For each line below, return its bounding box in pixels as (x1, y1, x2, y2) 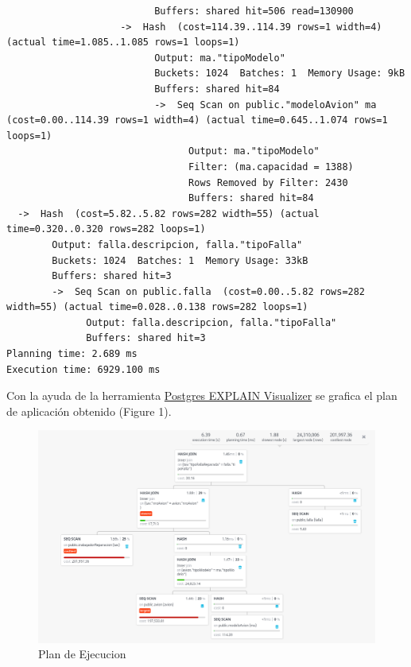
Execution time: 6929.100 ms (6, 363, 161, 375)
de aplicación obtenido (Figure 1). (6, 402, 172, 419)
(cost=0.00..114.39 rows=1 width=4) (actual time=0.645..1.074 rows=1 (6, 114, 388, 126)
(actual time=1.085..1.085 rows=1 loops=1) (6, 37, 240, 48)
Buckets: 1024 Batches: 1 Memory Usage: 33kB (52, 254, 308, 266)
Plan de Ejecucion (38, 646, 126, 662)
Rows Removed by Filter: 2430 (188, 176, 348, 188)
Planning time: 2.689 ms (6, 348, 138, 360)
